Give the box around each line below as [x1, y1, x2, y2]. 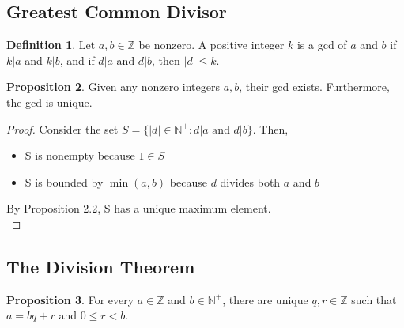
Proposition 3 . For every [6, 291, 134, 307]
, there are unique [222, 291, 308, 307]
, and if [59, 51, 95, 68]
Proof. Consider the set [6, 120, 119, 137]
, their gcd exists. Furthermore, [239, 78, 390, 95]
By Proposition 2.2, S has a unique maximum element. [6, 200, 271, 217]
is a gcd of [296, 36, 347, 53]
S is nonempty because [25, 147, 135, 164]
